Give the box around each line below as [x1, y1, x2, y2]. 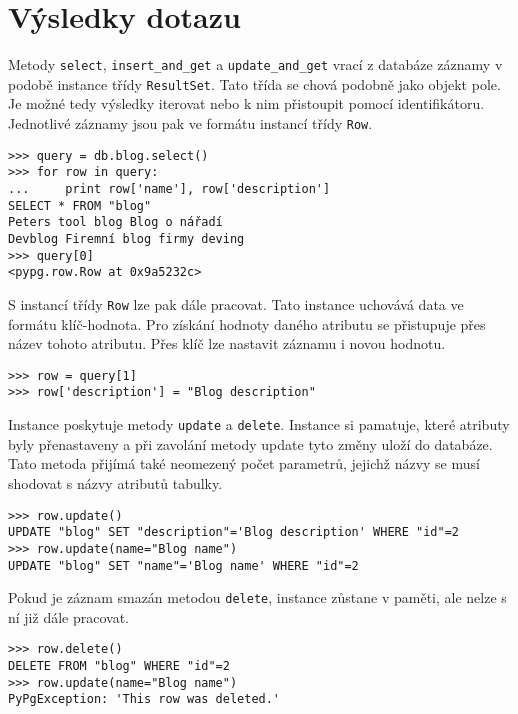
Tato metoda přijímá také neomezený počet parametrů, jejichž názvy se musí [8, 453, 480, 474]
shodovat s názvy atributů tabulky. [8, 472, 223, 493]
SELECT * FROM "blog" [8, 198, 152, 213]
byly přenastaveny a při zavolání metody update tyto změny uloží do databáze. [8, 433, 493, 454]
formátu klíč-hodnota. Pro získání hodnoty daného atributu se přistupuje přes [8, 313, 486, 334]
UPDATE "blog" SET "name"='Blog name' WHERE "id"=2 [8, 558, 359, 573]
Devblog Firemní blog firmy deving [8, 231, 245, 246]
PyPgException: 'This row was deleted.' [8, 692, 281, 707]
